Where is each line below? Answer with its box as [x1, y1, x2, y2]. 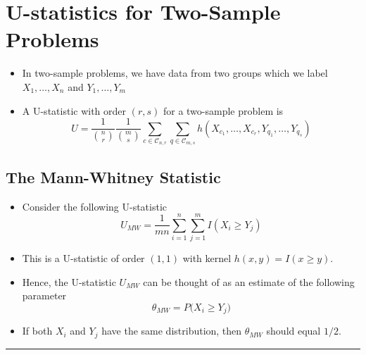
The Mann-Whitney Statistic [6, 166, 221, 187]
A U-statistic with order [22, 103, 127, 118]
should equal [266, 323, 321, 338]
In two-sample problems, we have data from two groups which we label [22, 66, 328, 80]
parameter [22, 288, 67, 303]
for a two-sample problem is [163, 103, 284, 118]
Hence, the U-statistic [22, 274, 116, 289]
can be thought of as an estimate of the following [143, 274, 355, 289]
